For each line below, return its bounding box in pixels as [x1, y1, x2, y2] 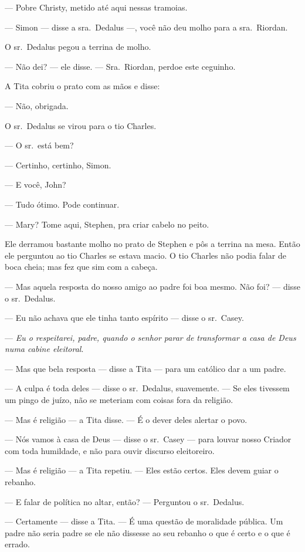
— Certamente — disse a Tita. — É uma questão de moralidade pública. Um [5, 515, 283, 527]
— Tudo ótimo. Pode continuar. [5, 198, 120, 210]
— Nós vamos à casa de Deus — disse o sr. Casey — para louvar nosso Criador [5, 433, 292, 445]
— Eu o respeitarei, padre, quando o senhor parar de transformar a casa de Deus [5, 331, 296, 343]
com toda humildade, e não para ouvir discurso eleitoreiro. [5, 444, 215, 456]
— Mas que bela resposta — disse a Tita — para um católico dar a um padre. [5, 362, 286, 374]
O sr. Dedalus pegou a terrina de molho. [5, 40, 151, 53]
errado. [5, 538, 30, 550]
